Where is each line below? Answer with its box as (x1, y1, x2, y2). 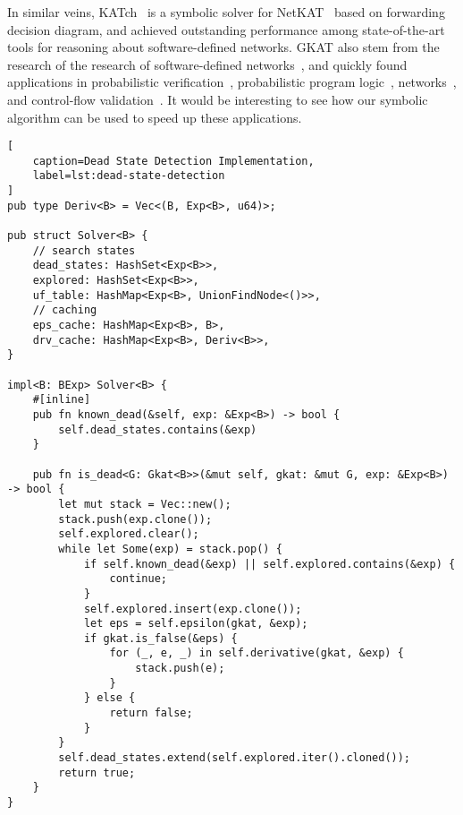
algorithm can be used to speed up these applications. (7, 107, 302, 126)
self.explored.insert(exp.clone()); (83, 602, 302, 615)
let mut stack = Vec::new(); (58, 497, 231, 510)
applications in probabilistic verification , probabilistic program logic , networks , (7, 73, 457, 91)
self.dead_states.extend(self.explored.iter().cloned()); (58, 751, 411, 765)
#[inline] (32, 393, 91, 407)
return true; (58, 766, 136, 779)
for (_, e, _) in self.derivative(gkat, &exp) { (109, 647, 404, 660)
